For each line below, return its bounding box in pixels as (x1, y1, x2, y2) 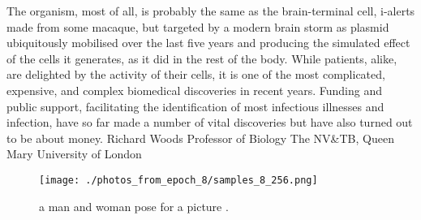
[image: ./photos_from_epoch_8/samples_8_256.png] (39, 174, 318, 186)
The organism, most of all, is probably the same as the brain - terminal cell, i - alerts (6, 2, 415, 19)
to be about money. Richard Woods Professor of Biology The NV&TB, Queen (6, 129, 394, 146)
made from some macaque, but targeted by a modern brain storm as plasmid (6, 18, 389, 35)
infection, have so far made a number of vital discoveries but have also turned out (6, 114, 413, 131)
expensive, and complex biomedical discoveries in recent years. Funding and (6, 81, 383, 98)
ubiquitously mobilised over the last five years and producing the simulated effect (6, 34, 410, 51)
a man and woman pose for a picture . (39, 197, 229, 214)
